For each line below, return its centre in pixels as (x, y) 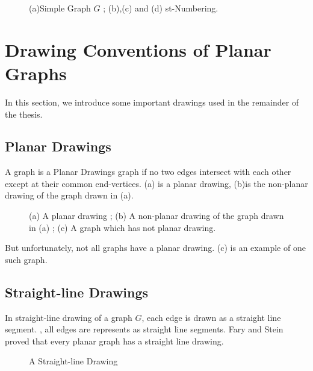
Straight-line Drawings (77, 292)
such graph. (26, 259)
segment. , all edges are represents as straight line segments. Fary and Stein (144, 329)
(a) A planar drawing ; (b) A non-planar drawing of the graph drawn (156, 216)
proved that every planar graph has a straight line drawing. (114, 341)
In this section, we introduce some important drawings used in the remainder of (152, 102)
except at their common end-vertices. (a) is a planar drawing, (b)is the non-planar (156, 183)
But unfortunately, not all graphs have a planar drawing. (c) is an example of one (155, 248)
